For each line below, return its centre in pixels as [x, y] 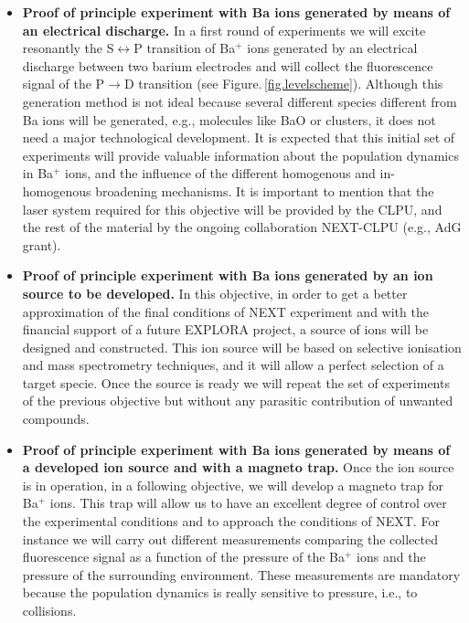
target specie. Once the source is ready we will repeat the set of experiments [236, 382]
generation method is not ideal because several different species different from [240, 101]
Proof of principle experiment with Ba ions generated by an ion [228, 275]
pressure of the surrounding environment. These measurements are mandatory [241, 574]
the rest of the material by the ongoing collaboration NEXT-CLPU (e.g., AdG [242, 227]
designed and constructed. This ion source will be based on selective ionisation [242, 347]
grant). [42, 244]
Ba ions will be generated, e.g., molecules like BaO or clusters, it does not [229, 119]
